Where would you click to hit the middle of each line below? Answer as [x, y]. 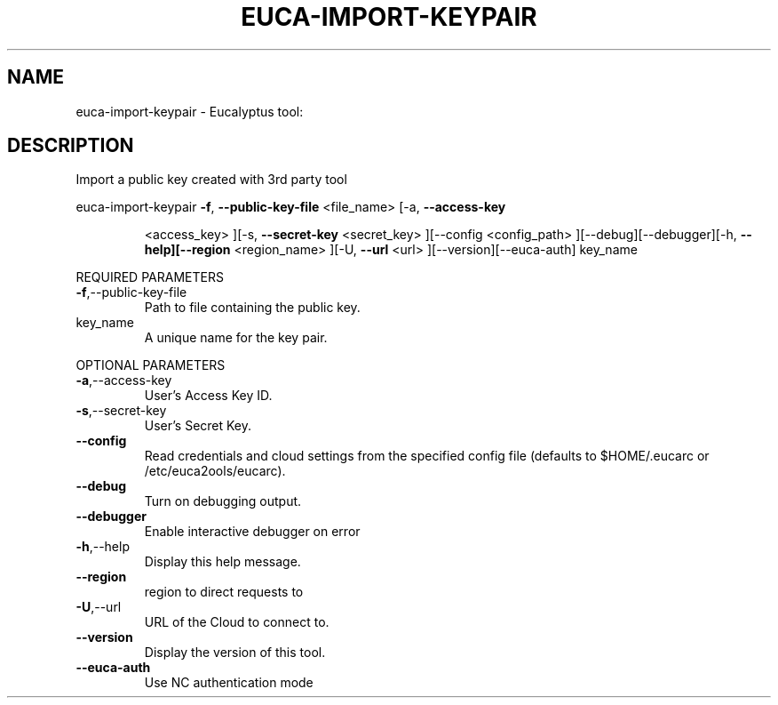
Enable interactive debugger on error [252, 532]
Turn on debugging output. [223, 501]
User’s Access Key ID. [208, 396]
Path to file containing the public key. [252, 308]
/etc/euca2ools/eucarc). [215, 471]
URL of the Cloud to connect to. [237, 622]
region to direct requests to [224, 592]
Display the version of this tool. [235, 653]
